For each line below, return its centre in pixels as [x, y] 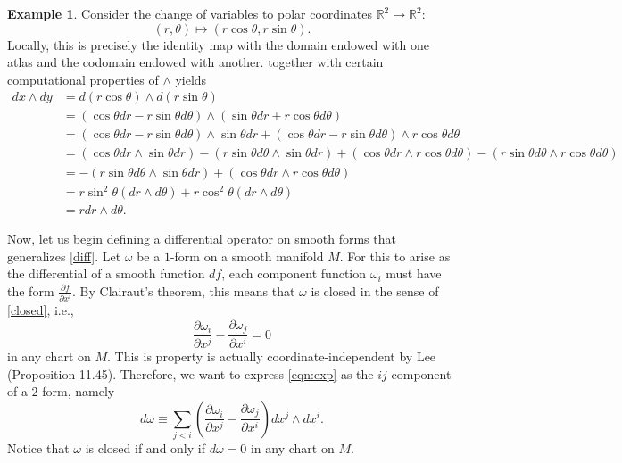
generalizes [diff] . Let [64, 256]
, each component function [294, 273]
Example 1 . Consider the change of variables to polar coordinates [190, 13]
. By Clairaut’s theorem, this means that [184, 290]
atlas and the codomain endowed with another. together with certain [195, 62]
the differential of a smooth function [106, 273]
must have [414, 273]
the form [31, 290]
